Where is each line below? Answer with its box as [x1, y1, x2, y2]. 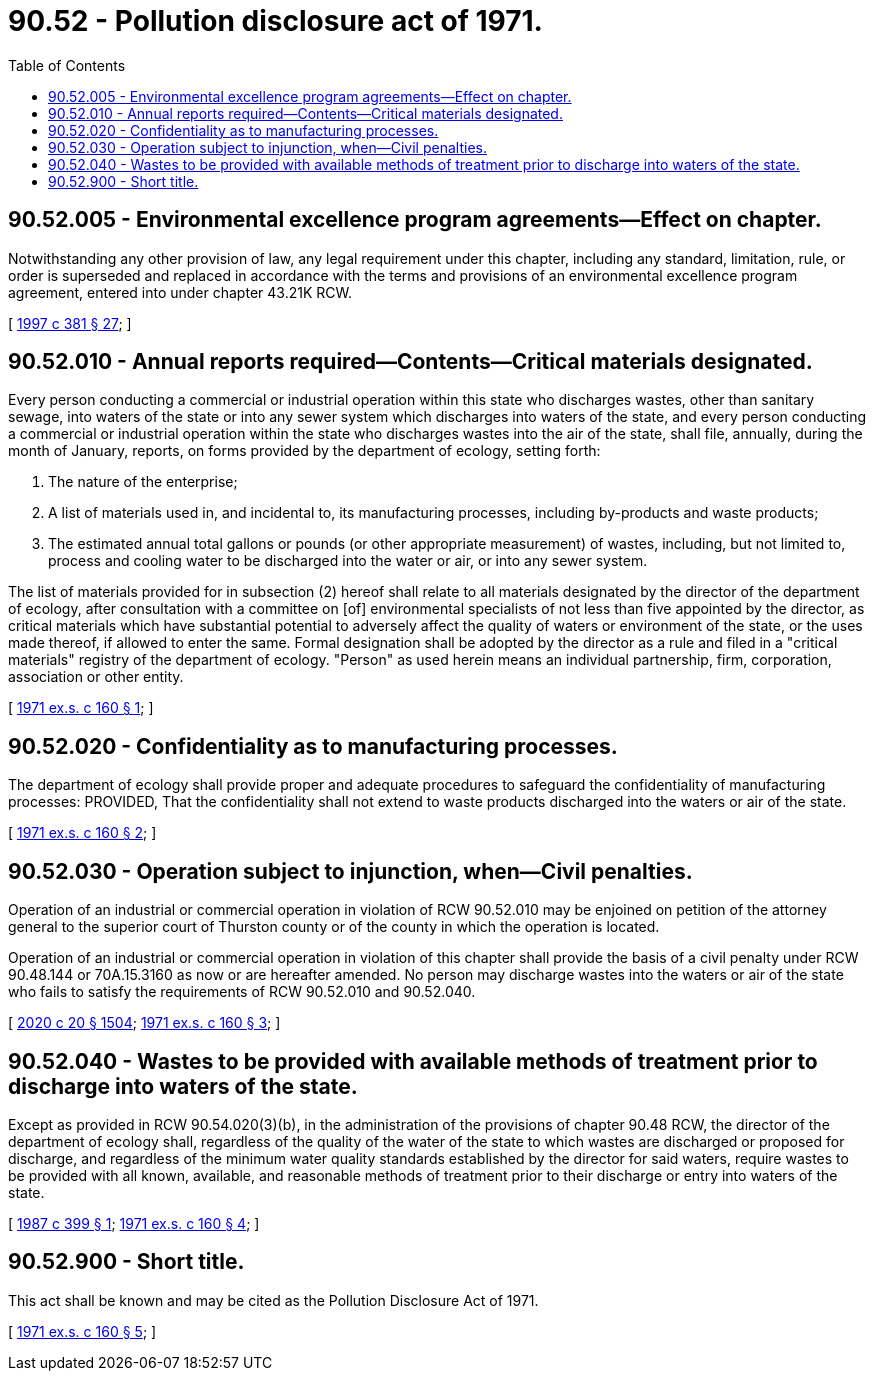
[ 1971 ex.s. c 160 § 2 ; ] [8, 824, 157, 842]
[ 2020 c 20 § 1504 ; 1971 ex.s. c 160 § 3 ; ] [8, 1014, 281, 1032]
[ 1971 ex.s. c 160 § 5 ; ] [8, 1322, 157, 1340]
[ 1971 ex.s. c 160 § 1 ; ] [8, 699, 154, 717]
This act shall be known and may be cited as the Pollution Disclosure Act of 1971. [8, 1291, 539, 1309]
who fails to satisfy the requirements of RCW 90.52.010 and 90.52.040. [8, 983, 476, 1001]
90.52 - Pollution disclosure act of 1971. [8, 4, 543, 38]
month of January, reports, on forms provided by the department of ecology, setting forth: [8, 442, 601, 460]
